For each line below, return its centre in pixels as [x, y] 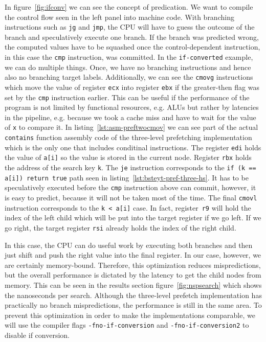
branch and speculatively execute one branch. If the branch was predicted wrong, [132, 37]
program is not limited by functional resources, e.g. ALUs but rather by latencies [132, 107]
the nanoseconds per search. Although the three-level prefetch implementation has [133, 295]
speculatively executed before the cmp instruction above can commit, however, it [130, 187]
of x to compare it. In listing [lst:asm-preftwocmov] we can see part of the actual [131, 127]
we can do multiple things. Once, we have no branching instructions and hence [128, 67]
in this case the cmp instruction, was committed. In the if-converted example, [129, 57]
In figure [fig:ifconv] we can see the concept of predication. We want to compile [129, 7]
